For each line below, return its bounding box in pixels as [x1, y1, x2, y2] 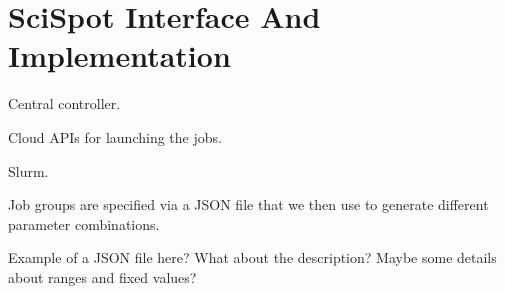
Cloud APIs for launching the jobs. [8, 126, 222, 147]
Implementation [8, 35, 231, 76]
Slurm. [8, 160, 49, 181]
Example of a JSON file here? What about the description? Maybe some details [8, 247, 497, 268]
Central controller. [8, 93, 121, 114]
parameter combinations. [8, 213, 160, 234]
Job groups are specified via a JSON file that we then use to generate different [8, 194, 489, 215]
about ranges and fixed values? [8, 266, 197, 287]
